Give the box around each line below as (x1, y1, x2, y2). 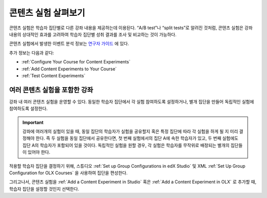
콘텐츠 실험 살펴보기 (9, 7, 86, 18)
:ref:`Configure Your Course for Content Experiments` (21, 59, 131, 65)
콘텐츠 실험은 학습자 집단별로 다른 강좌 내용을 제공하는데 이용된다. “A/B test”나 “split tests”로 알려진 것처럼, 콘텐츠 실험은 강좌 (9, 25, 253, 31)
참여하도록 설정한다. (9, 105, 48, 111)
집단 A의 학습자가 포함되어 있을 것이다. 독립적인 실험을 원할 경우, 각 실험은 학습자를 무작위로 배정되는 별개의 (22, 142, 230, 148)
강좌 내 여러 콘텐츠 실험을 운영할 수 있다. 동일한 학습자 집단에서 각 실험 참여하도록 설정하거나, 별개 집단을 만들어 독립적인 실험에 (9, 99, 254, 104)
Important (22, 119, 44, 125)
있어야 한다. (27, 149, 50, 155)
